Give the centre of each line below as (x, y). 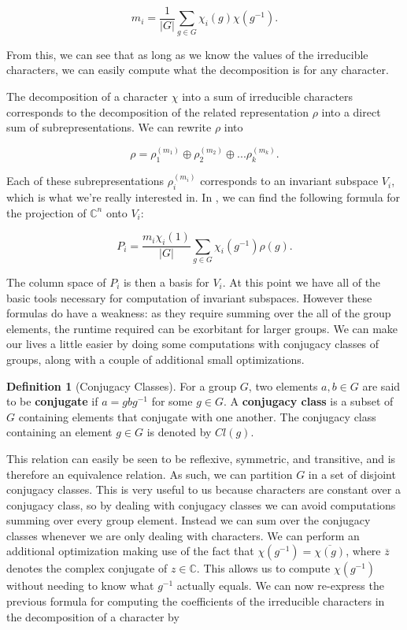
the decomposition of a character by (93, 616)
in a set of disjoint (352, 474)
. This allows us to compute (263, 568)
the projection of (46, 212)
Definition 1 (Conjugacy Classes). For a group (122, 385)
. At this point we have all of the (302, 282)
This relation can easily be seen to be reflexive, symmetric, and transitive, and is (201, 458)
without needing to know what (80, 586)
